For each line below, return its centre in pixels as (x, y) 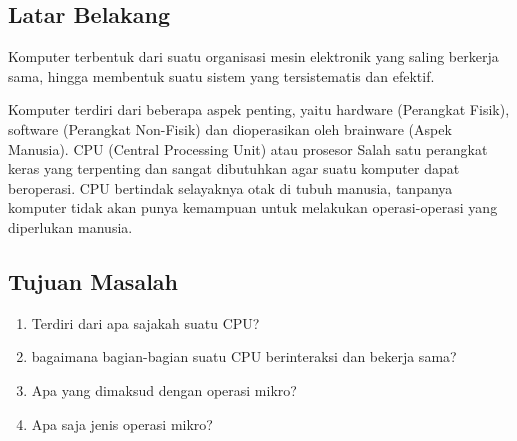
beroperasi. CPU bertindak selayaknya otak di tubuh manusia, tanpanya (230, 187)
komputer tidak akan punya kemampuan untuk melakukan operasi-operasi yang (253, 207)
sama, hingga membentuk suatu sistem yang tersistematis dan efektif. (221, 75)
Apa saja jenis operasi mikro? (122, 423)
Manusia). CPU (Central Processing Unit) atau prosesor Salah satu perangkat (248, 148)
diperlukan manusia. (70, 226)
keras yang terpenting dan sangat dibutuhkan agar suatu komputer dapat (234, 168)
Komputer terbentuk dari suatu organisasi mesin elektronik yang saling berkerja (253, 56)
